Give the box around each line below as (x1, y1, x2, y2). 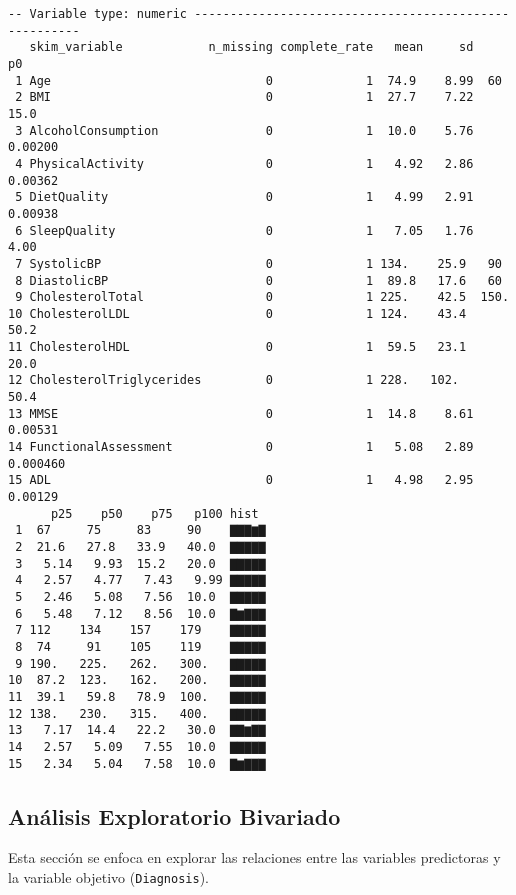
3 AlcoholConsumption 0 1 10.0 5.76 (15, 123, 474, 138)
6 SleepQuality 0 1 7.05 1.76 (15, 223, 474, 238)
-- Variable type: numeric (8, 7, 187, 21)
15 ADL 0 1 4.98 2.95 (8, 473, 474, 488)
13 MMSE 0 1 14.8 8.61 (8, 406, 474, 421)
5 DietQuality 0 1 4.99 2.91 (15, 190, 474, 205)
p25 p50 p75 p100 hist (50, 506, 259, 521)
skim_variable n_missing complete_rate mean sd (29, 40, 474, 55)
